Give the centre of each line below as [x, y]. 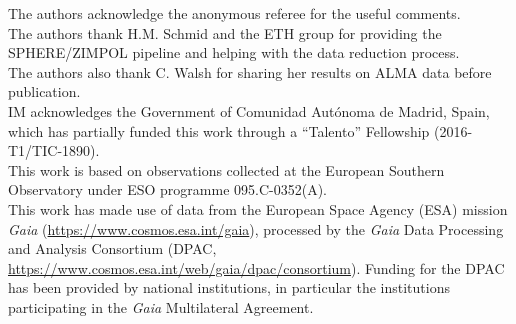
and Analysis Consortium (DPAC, [112, 248]
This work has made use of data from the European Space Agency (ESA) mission [258, 208]
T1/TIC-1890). [54, 150]
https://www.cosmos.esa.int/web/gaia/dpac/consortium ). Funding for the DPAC [256, 267]
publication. [44, 91]
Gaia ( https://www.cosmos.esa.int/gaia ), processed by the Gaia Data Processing [256, 228]
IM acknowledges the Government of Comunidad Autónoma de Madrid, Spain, [249, 110]
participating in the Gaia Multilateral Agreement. [161, 306]
